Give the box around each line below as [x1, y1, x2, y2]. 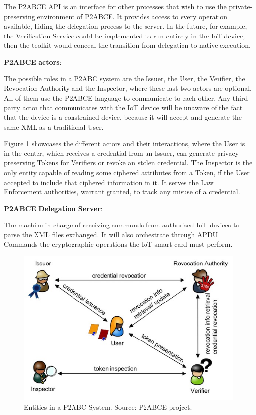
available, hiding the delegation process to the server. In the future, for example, [4, 21, 247, 31]
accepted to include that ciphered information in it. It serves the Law [4, 177, 214, 187]
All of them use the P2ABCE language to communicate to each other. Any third [4, 92, 248, 103]
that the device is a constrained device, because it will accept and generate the [4, 112, 242, 122]
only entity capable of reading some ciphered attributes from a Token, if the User [4, 167, 250, 177]
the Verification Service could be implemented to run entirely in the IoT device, [4, 30, 245, 40]
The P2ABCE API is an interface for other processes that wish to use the [4, 1, 227, 11]
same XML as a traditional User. [4, 121, 104, 132]
